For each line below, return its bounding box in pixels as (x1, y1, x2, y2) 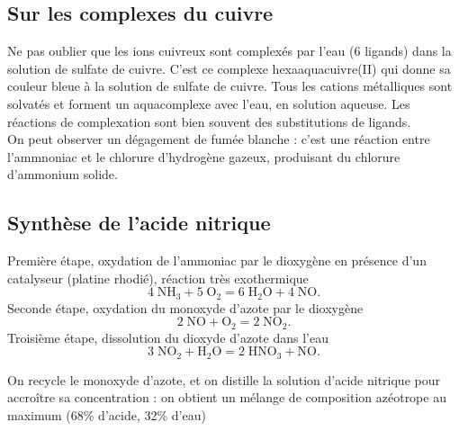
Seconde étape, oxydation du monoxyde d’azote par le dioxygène (7, 298, 364, 317)
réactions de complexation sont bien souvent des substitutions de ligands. (7, 112, 411, 130)
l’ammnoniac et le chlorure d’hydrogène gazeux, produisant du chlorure (7, 147, 400, 166)
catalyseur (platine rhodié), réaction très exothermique (7, 268, 309, 287)
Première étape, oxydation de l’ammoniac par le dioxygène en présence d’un (7, 251, 427, 270)
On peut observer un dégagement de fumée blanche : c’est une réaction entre (7, 130, 430, 148)
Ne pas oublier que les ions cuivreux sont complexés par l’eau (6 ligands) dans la (7, 41, 452, 60)
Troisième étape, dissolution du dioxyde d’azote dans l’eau (7, 328, 328, 346)
